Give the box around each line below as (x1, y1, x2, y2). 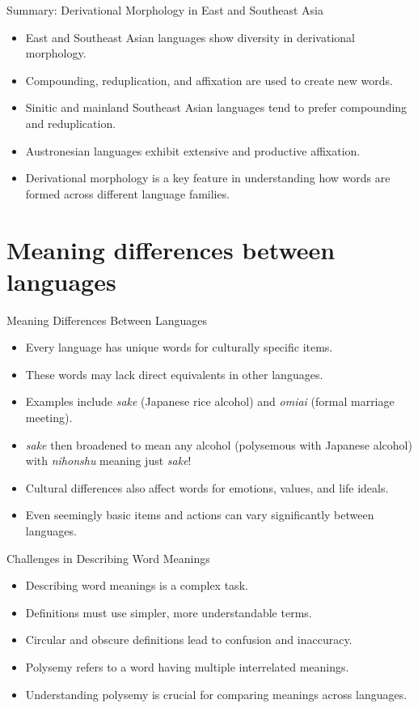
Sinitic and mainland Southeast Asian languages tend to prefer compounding (25, 99, 407, 116)
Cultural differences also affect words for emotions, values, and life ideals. (25, 479, 389, 496)
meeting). (25, 409, 73, 426)
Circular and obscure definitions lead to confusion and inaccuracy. (25, 631, 353, 648)
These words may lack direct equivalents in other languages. (25, 365, 323, 382)
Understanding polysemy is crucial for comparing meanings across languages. (25, 685, 407, 702)
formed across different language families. (25, 185, 230, 202)
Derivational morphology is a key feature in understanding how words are (25, 169, 391, 186)
